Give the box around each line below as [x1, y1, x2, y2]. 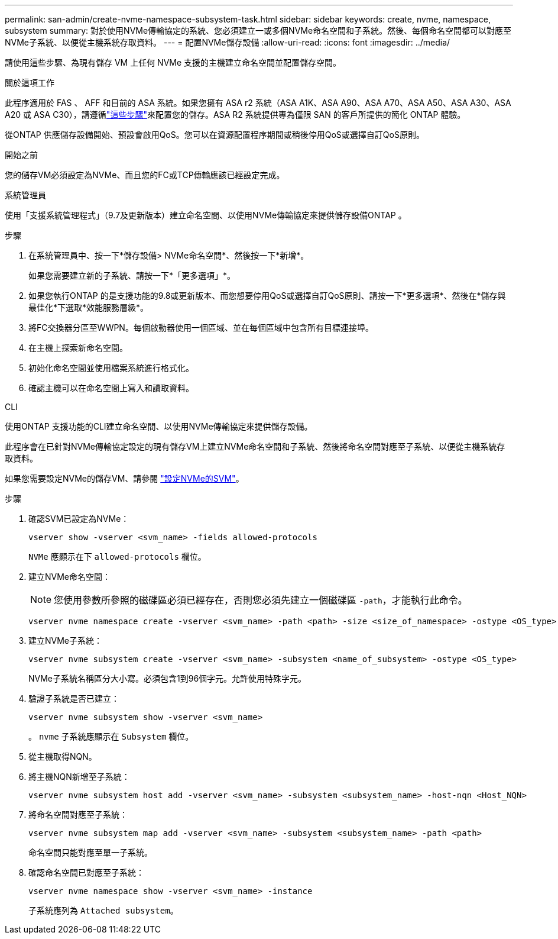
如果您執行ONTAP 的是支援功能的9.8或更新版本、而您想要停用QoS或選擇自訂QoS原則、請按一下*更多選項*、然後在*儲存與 [28, 291, 506, 301]
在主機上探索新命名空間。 [28, 343, 128, 353]
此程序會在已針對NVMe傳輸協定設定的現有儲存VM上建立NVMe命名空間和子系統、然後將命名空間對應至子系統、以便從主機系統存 [5, 441, 505, 451]
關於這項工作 [5, 78, 54, 88]
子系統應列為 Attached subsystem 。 [28, 905, 179, 915]
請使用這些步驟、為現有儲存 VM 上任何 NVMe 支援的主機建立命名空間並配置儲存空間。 [5, 57, 342, 67]
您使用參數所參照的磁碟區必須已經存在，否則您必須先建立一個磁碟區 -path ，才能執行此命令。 [54, 594, 468, 606]
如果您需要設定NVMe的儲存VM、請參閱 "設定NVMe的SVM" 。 [5, 473, 244, 483]
